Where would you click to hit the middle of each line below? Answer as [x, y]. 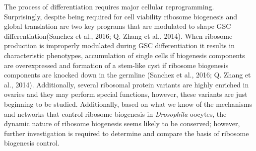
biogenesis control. [32, 143]
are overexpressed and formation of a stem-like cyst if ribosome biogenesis [116, 65]
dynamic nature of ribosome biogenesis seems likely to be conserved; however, [122, 123]
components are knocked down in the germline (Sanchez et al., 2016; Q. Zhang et [128, 75]
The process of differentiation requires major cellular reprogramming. [109, 6]
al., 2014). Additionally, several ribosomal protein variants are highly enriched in [127, 84]
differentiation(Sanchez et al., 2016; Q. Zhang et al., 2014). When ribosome [118, 36]
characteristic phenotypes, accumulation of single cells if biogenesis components [125, 55]
